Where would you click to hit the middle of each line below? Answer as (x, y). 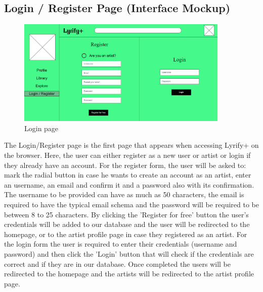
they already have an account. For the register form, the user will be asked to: (125, 165)
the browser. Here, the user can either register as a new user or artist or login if (127, 155)
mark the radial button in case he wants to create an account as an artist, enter (128, 175)
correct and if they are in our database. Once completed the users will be (118, 264)
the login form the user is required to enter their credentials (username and (121, 244)
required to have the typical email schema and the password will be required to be (132, 205)
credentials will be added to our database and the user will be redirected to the (127, 224)
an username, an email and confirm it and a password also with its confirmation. (129, 184)
